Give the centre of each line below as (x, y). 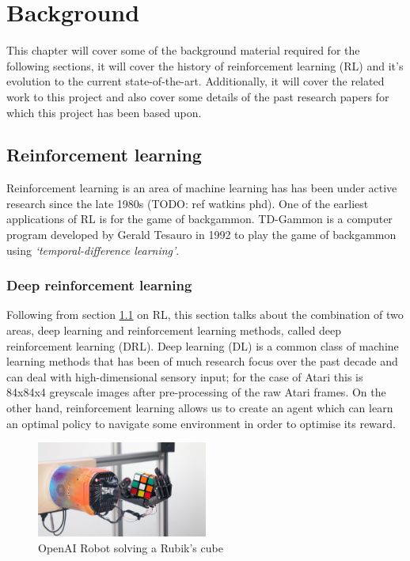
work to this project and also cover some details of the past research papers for (198, 96)
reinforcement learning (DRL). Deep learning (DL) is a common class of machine (203, 345)
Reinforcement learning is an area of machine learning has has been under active (202, 188)
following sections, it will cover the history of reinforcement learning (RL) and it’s (205, 65)
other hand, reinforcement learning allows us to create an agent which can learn (200, 408)
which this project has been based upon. (104, 112)
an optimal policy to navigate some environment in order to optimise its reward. (201, 423)
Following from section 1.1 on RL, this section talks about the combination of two (205, 315)
